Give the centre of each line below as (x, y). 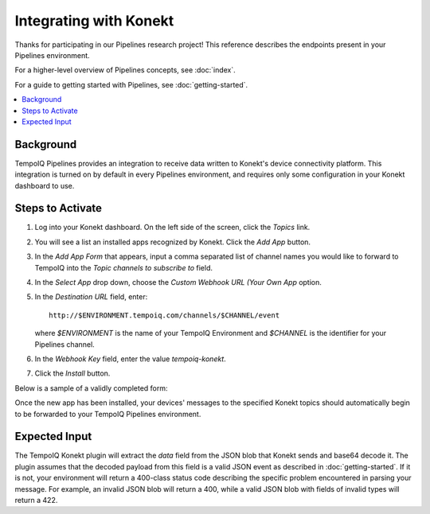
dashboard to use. (45, 185)
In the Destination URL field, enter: (91, 297)
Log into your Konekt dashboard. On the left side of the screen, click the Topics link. (172, 228)
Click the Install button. (72, 373)
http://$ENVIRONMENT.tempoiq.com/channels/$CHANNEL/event (164, 315)
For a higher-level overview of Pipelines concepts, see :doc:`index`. (125, 70)
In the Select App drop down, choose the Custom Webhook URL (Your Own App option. (178, 282)
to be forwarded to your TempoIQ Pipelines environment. (108, 414)
